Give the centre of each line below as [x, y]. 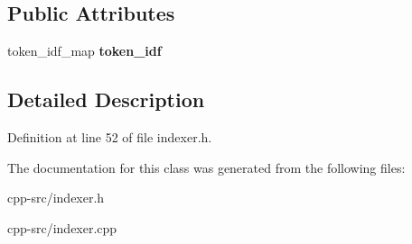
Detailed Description [106, 99]
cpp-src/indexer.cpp [62, 227]
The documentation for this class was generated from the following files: [206, 167]
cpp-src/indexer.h [56, 198]
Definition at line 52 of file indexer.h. [110, 137]
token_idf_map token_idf [84, 51]
